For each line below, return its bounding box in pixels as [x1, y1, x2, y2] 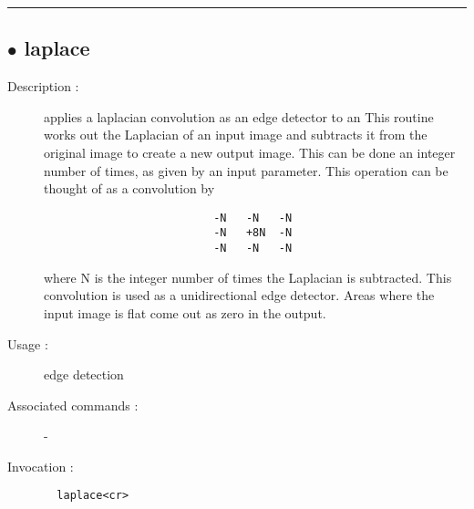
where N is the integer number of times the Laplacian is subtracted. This [44, 267, 452, 286]
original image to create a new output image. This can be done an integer [44, 142, 456, 161]
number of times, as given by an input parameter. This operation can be [44, 161, 448, 180]
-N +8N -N [213, 226, 293, 240]
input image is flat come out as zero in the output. [44, 303, 326, 322]
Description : [7, 77, 79, 96]
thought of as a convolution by [44, 179, 215, 198]
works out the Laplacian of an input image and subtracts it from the [44, 125, 428, 144]
